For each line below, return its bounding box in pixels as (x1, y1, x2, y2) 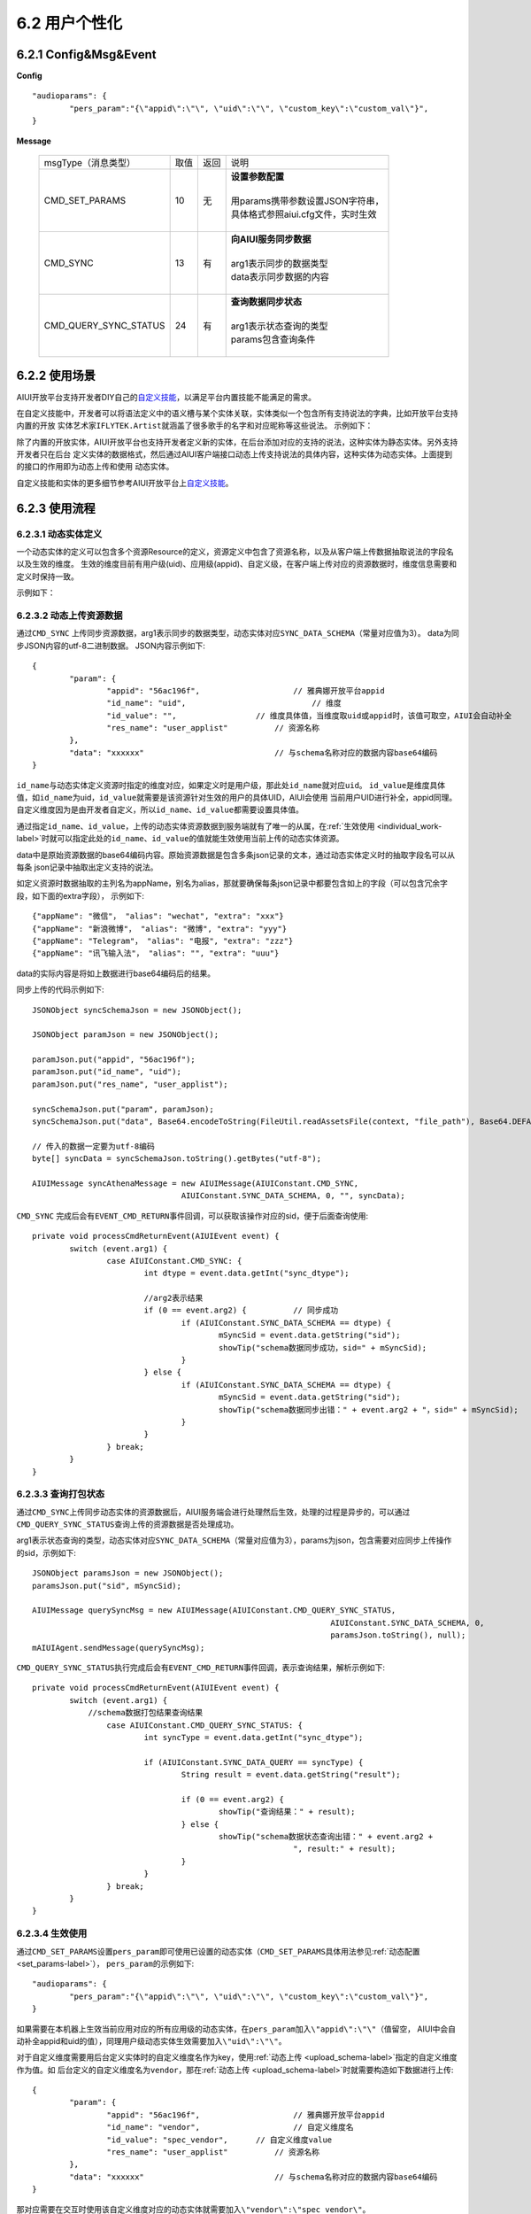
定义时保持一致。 (16, 571, 79, 582)
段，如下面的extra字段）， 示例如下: (16, 890, 145, 901)
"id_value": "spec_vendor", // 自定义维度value (106, 2134, 333, 2145)
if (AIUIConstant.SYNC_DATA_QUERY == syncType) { (143, 1757, 364, 1767)
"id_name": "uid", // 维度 (106, 698, 342, 708)
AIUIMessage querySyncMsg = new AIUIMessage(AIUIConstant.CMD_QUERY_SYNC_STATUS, (32, 1606, 396, 1615)
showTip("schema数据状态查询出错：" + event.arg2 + (218, 1831, 434, 1842)
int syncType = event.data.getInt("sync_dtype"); (143, 1732, 364, 1742)
